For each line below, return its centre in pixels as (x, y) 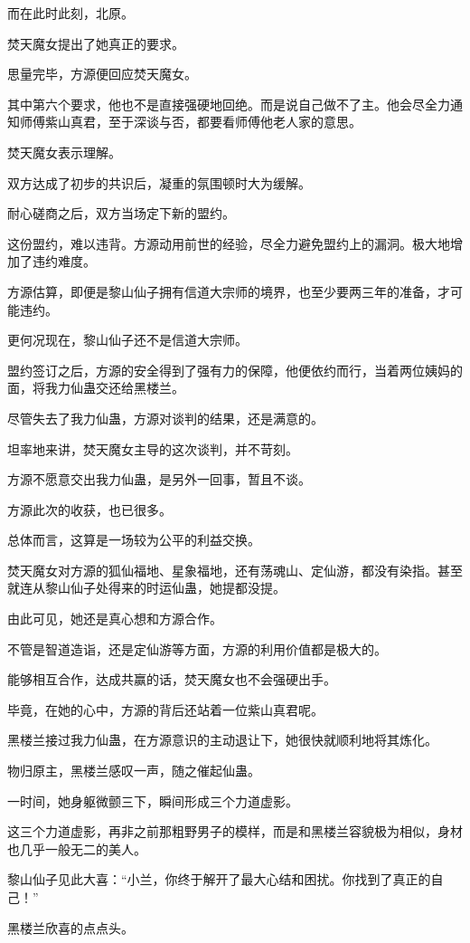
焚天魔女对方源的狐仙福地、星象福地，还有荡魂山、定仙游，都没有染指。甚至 (235, 570)
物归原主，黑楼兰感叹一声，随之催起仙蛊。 (134, 771)
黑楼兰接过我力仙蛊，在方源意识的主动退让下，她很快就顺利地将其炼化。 (222, 740)
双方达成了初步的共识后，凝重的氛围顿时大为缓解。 (159, 182)
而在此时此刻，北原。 (70, 13)
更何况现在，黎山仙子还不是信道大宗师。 (127, 340)
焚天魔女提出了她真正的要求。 (96, 43)
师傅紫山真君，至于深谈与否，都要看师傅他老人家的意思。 (190, 122)
